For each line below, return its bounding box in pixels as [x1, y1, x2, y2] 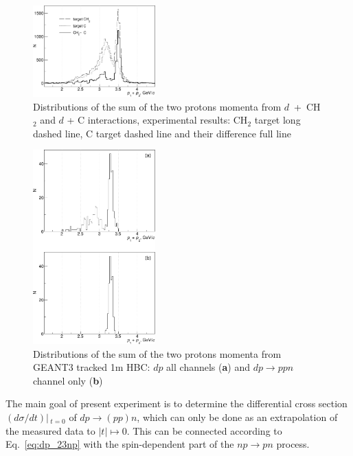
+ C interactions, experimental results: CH [67, 113, 248, 127]
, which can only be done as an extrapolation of [137, 410, 338, 424]
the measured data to [5, 423, 95, 437]
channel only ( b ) [33, 373, 103, 387]
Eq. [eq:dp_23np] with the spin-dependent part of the [5, 437, 234, 451]
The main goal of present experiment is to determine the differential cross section [5, 396, 348, 411]
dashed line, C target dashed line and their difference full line [33, 126, 291, 140]
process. [276, 437, 310, 451]
